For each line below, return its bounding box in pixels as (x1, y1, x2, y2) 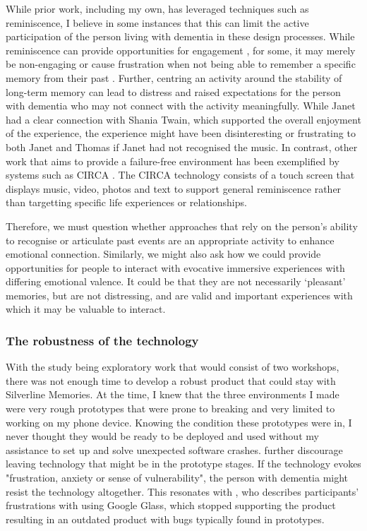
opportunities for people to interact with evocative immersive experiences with (6, 260, 345, 275)
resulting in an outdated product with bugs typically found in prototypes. (6, 511, 325, 526)
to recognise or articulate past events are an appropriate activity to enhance (6, 232, 335, 247)
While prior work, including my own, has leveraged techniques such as (6, 1, 309, 16)
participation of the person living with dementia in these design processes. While (6, 29, 355, 44)
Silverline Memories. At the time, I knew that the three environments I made (6, 387, 339, 402)
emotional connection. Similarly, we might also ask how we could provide (6, 246, 321, 261)
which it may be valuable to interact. (6, 302, 166, 316)
